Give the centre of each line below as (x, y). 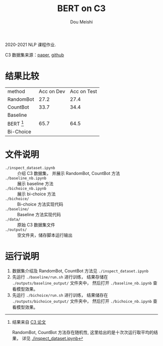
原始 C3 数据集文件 (36, 225)
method (16, 91)
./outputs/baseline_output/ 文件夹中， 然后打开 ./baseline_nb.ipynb (82, 283)
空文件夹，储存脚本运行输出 (45, 235)
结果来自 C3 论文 (29, 322)
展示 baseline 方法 (35, 184)
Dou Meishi (81, 22)
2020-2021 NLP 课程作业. (31, 45)
